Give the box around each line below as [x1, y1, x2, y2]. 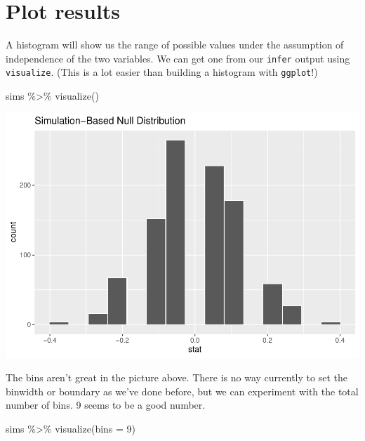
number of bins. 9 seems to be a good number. [6, 397, 206, 412]
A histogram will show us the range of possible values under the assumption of [6, 37, 344, 52]
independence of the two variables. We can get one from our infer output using [6, 51, 350, 65]
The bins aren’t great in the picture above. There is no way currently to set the [6, 370, 347, 385]
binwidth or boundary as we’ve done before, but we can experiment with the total [6, 383, 359, 398]
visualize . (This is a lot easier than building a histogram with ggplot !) [6, 65, 318, 79]
